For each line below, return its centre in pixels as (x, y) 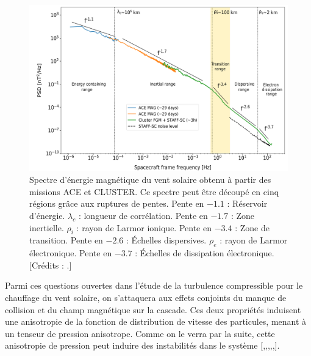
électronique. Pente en (71, 253)
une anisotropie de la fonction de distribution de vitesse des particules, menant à (156, 321)
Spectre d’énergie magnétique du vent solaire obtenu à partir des (150, 180)
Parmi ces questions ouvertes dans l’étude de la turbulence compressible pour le (154, 285)
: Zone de (252, 227)
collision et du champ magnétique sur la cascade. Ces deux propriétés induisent (153, 309)
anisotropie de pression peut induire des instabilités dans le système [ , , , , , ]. (142, 345)
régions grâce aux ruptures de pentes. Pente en (117, 203)
